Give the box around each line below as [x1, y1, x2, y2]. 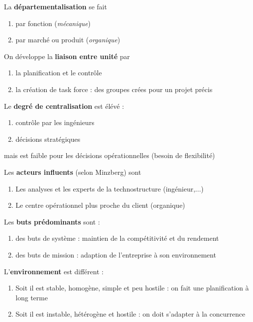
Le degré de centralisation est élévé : [4, 100, 124, 111]
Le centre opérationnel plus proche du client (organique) [15, 200, 185, 210]
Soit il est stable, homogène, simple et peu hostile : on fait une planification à [15, 283, 249, 293]
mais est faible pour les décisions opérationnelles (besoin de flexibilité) [4, 150, 215, 161]
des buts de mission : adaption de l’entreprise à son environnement [15, 249, 216, 259]
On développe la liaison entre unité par [4, 51, 130, 61]
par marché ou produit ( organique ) [15, 34, 120, 45]
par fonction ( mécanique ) [15, 18, 91, 28]
